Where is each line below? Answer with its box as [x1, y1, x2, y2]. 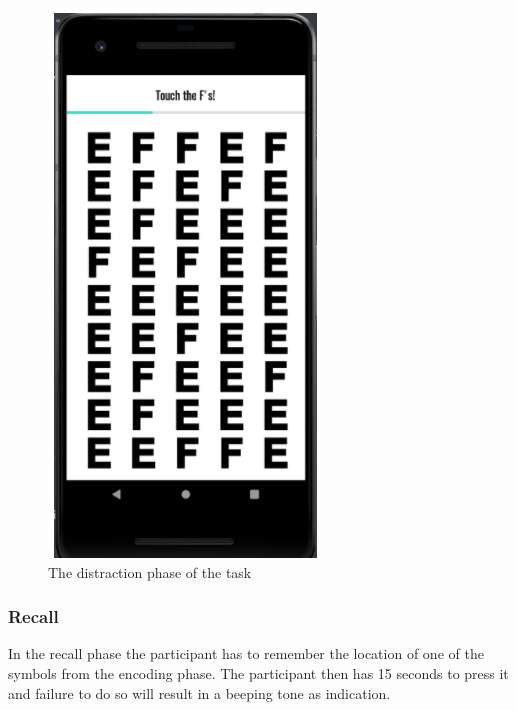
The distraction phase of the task [48, 561, 252, 582]
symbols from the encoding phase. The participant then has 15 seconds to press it [8, 663, 509, 683]
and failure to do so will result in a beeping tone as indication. [8, 682, 391, 703]
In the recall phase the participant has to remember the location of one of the [8, 643, 484, 664]
